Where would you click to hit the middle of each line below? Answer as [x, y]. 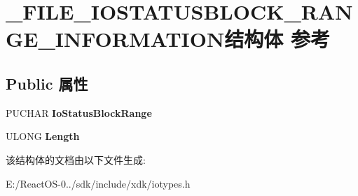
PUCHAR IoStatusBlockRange [79, 112]
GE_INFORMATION [115, 39]
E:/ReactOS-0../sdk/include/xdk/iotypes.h [98, 183]
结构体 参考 [277, 39]
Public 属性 [47, 83]
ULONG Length [43, 136]
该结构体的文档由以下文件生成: [76, 159]
